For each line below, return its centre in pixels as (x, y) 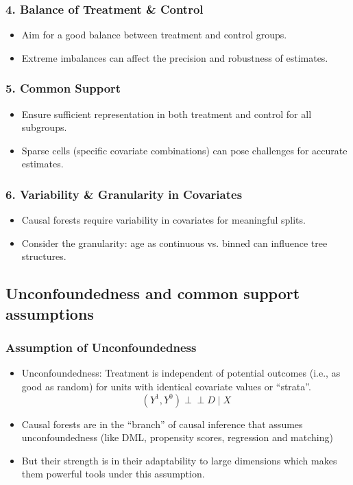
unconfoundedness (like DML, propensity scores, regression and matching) (177, 437)
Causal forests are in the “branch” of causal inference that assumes (162, 424)
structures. (44, 256)
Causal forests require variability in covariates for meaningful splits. (163, 220)
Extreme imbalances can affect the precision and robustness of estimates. (175, 57)
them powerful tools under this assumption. (113, 474)
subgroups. (44, 127)
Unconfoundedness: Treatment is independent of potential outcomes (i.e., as (181, 373)
